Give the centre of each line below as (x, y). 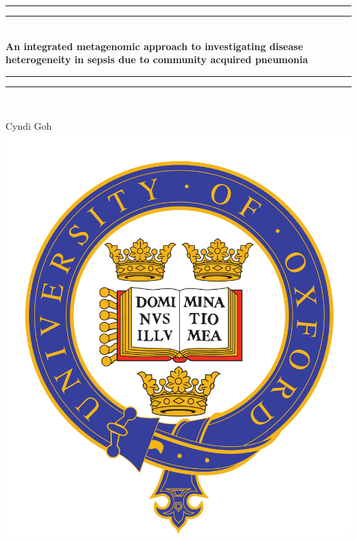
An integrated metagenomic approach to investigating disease (154, 46)
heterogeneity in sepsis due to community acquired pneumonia (157, 59)
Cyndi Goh (29, 126)
